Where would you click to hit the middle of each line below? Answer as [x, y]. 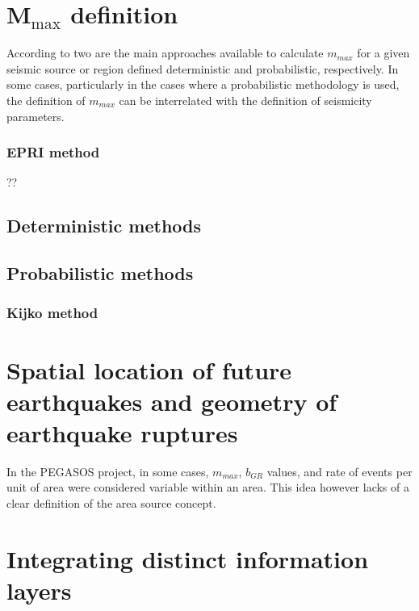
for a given [383, 53]
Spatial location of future [149, 369]
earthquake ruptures [122, 432]
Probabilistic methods [100, 273]
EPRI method [53, 152]
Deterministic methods [104, 226]
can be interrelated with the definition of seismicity [245, 100]
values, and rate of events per [339, 471]
